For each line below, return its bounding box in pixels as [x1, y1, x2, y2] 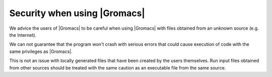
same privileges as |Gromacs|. [9, 48, 73, 54]
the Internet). [9, 32, 37, 38]
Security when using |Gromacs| [9, 8, 146, 19]
